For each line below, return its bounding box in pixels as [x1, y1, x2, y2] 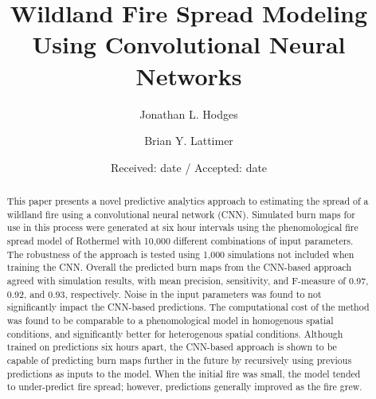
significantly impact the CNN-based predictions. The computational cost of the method [6, 300, 370, 314]
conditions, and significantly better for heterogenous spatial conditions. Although [6, 327, 343, 340]
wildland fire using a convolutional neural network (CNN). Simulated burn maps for [6, 207, 355, 221]
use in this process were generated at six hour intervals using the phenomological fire [6, 221, 358, 234]
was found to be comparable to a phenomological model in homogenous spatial [6, 313, 334, 327]
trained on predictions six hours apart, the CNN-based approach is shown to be [6, 340, 337, 354]
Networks [135, 59, 242, 92]
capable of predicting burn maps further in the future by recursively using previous [6, 353, 352, 366]
